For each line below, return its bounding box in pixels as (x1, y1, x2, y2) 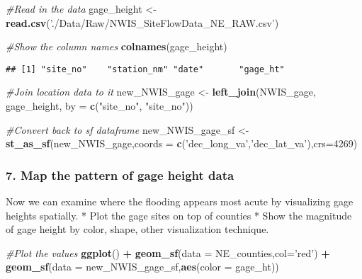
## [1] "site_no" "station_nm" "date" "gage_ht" (6, 64, 285, 74)
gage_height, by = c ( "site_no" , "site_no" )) (6, 98, 193, 113)
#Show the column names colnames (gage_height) (6, 39, 227, 54)
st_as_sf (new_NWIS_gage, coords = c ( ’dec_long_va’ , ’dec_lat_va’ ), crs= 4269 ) (6, 136, 358, 151)
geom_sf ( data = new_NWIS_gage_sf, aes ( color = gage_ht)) (6, 259, 279, 274)
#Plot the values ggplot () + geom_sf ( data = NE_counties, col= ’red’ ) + (6, 245, 330, 260)
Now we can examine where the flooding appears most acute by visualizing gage (6, 194, 353, 209)
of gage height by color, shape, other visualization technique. (6, 222, 269, 237)
